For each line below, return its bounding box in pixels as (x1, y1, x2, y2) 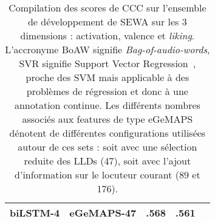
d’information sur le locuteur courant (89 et (15, 168, 200, 181)
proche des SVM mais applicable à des (26, 70, 189, 84)
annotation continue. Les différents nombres (14, 98, 200, 112)
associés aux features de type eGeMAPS (22, 112, 193, 126)
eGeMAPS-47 (69, 206, 137, 220)
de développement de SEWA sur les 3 (27, 15, 187, 28)
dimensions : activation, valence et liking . (20, 28, 195, 42)
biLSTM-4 (10, 206, 60, 220)
